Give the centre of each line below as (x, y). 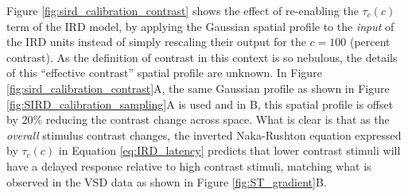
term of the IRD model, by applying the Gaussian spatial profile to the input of (200, 26)
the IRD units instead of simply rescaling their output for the (156, 42)
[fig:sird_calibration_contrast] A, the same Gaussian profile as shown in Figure (198, 88)
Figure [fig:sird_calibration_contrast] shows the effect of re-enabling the (183, 10)
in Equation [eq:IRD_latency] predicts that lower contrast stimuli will (229, 150)
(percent (370, 42)
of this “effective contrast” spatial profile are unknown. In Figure (164, 73)
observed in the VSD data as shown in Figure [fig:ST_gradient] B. (167, 181)
